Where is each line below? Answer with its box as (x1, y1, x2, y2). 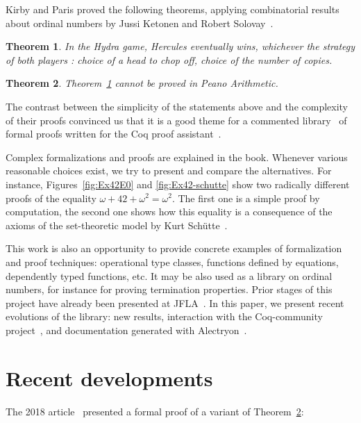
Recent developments (6, 363, 213, 392)
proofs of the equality (6, 190, 96, 205)
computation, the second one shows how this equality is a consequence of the (6, 204, 333, 219)
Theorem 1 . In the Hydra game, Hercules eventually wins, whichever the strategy (6, 39, 355, 53)
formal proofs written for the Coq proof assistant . (6, 126, 221, 141)
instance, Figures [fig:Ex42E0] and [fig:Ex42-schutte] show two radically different (6, 176, 350, 191)
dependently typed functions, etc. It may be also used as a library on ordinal (6, 268, 333, 283)
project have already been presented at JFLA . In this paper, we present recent (6, 295, 344, 310)
